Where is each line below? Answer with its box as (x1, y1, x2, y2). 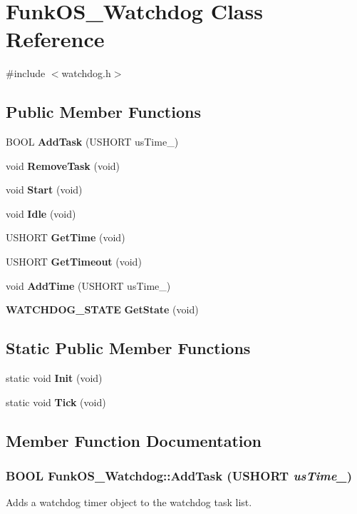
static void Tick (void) (6, 394, 106, 409)
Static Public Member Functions (6, 337, 251, 359)
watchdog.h (61, 66, 111, 81)
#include (6, 66, 46, 81)
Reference (6, 24, 105, 54)
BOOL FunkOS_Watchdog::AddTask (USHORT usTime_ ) (6, 466, 352, 484)
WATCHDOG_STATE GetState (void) (6, 302, 199, 317)
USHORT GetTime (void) (6, 230, 125, 245)
